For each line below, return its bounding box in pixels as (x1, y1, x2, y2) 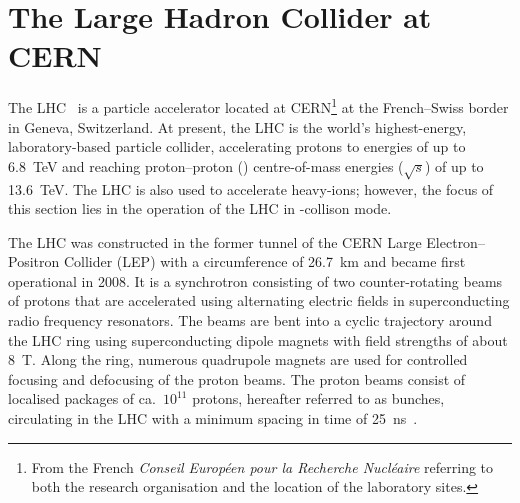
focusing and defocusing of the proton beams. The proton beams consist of (8, 368, 466, 389)
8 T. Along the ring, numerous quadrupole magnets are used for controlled (8, 349, 468, 370)
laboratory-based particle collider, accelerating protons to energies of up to (8, 136, 466, 157)
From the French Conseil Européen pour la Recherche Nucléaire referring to (31, 456, 494, 477)
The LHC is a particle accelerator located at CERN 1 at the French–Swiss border (8, 94, 509, 117)
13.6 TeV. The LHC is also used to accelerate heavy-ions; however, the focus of (8, 178, 494, 199)
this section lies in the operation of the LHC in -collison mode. (8, 198, 392, 219)
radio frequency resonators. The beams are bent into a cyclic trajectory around (8, 310, 492, 331)
